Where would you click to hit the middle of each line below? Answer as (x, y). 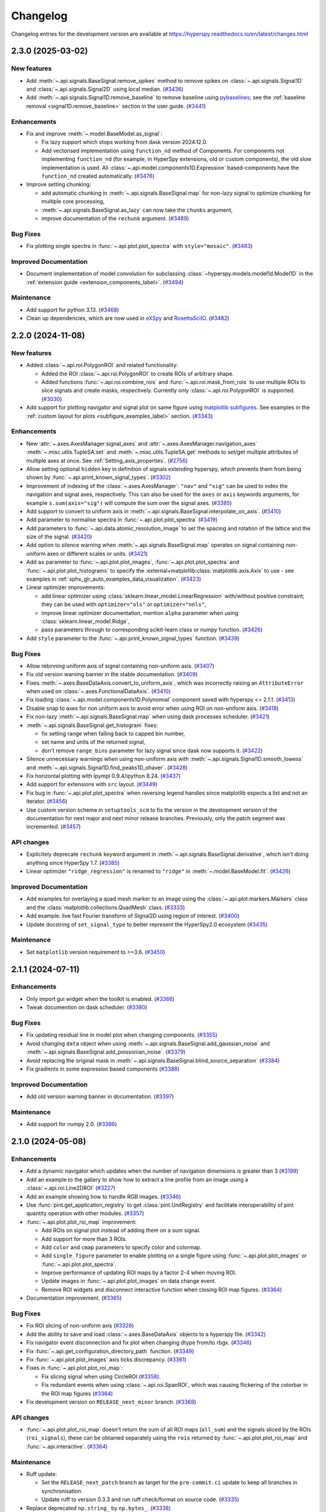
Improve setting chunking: (59, 184)
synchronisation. (62, 1491)
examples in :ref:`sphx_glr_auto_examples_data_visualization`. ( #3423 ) (114, 579)
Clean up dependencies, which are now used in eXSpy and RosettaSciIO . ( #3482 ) (128, 318)
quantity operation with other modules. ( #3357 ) (85, 1213)
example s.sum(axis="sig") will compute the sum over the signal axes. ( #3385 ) (129, 503)
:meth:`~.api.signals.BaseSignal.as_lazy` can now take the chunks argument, (137, 210)
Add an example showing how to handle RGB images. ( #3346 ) (104, 1196)
